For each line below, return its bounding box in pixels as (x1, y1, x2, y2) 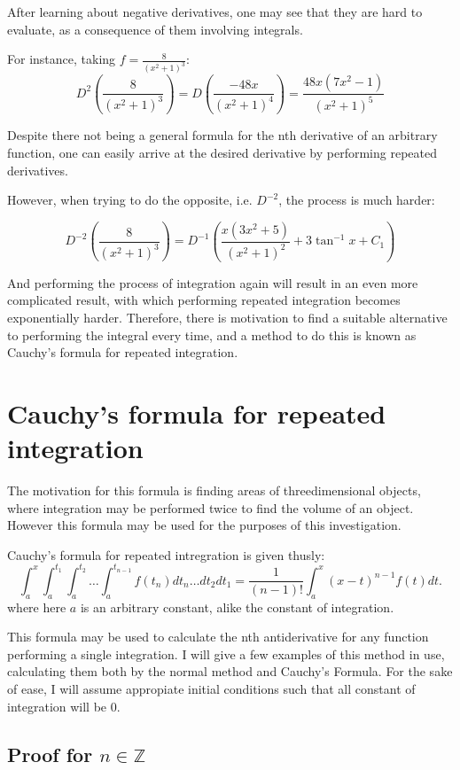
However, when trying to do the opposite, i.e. (7, 191, 253, 209)
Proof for (7, 740, 93, 767)
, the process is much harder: (278, 191, 435, 209)
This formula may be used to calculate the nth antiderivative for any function (7, 627, 429, 646)
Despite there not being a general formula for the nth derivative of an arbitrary (7, 126, 438, 144)
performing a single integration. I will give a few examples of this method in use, (7, 644, 445, 663)
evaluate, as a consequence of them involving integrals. (7, 19, 303, 38)
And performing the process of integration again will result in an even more (7, 273, 418, 292)
